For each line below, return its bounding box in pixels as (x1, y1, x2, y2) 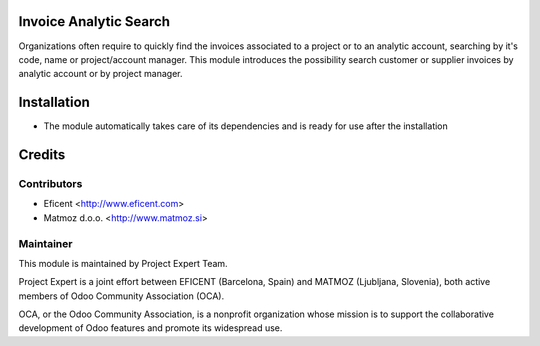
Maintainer (18, 236, 73, 250)
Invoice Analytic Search (18, 13, 170, 30)
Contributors (18, 176, 83, 190)
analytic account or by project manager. (18, 68, 183, 80)
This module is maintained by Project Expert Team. (18, 257, 229, 269)
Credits (18, 146, 66, 164)
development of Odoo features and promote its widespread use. (18, 322, 283, 334)
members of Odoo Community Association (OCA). (18, 290, 225, 302)
